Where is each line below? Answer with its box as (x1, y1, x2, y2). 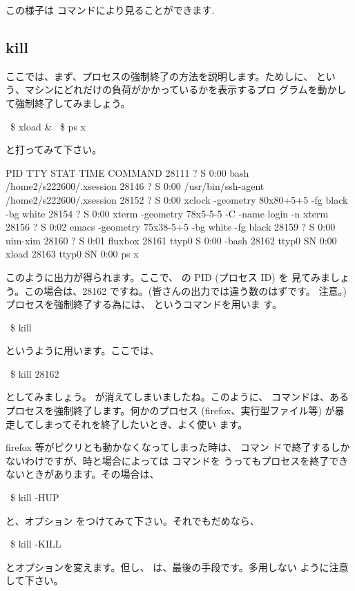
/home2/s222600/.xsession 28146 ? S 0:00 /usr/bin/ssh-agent (6, 179, 265, 193)
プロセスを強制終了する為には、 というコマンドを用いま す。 (6, 297, 282, 311)
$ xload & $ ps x (10, 119, 86, 133)
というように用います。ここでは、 (6, 343, 160, 358)
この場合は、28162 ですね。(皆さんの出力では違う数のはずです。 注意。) (24, 283, 347, 298)
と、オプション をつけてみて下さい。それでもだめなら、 (6, 513, 260, 527)
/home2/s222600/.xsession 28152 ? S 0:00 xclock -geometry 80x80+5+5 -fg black (6, 192, 348, 206)
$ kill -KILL (10, 536, 61, 551)
